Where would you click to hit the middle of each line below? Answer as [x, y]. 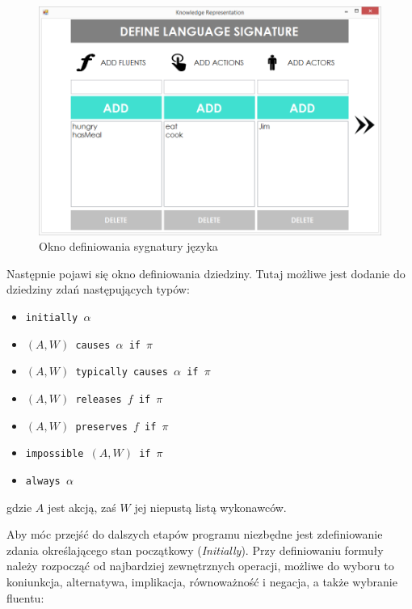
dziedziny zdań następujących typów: [98, 289]
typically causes [122, 372]
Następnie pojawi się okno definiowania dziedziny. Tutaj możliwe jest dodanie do [206, 273]
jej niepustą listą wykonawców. [210, 507]
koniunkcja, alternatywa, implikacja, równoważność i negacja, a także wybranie [202, 582]
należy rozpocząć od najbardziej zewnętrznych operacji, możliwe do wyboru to [200, 566]
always [43, 481]
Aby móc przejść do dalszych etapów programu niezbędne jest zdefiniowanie [195, 534]
